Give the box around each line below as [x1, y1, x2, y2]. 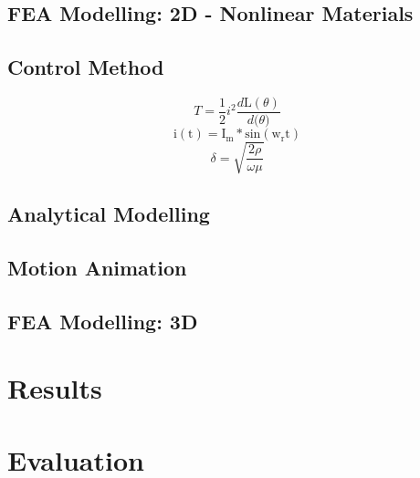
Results [7, 369, 102, 407]
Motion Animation [7, 253, 187, 281]
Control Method [7, 53, 164, 81]
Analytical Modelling [7, 199, 210, 227]
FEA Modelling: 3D [7, 307, 198, 335]
